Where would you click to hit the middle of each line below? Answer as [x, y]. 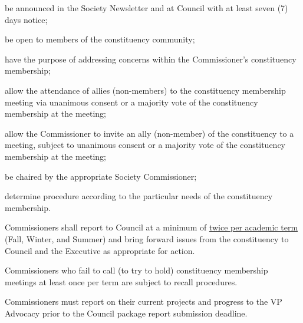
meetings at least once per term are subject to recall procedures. [121, 281]
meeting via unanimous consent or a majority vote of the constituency [131, 102]
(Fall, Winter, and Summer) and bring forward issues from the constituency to [147, 238]
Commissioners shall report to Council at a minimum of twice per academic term [151, 227]
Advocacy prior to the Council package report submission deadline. [126, 313]
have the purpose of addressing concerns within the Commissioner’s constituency [151, 59]
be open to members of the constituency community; [100, 39]
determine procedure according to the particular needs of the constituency [139, 196]
